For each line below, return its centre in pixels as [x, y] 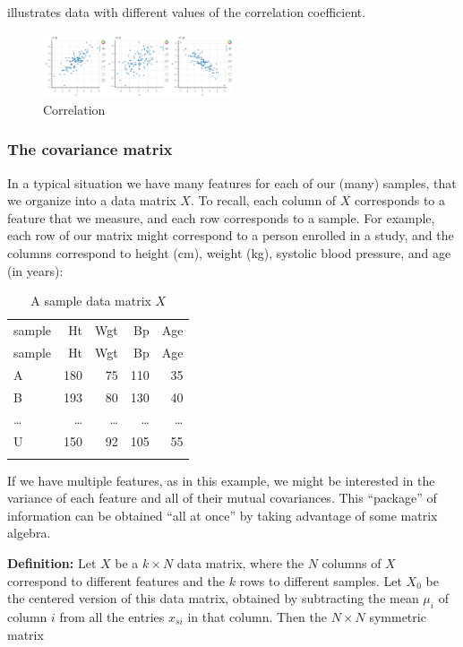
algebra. [29, 533]
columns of [352, 563]
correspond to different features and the [116, 580]
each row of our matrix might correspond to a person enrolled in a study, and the [231, 235]
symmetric [398, 616]
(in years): [35, 270]
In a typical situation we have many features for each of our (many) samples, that [232, 182]
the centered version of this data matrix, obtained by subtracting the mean [213, 598]
